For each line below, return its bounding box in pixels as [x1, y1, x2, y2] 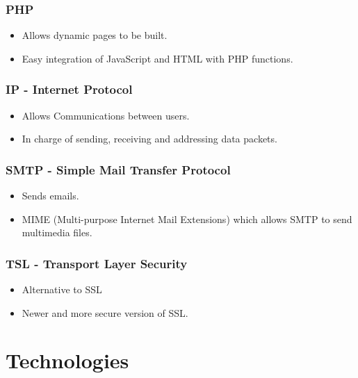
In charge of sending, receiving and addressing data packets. [22, 131, 277, 146]
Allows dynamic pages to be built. [22, 28, 168, 42]
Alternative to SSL [22, 282, 102, 297]
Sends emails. [22, 188, 79, 203]
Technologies [6, 346, 129, 375]
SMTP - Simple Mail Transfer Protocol [6, 161, 231, 178]
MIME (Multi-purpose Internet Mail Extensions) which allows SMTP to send [22, 211, 352, 226]
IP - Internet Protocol [6, 81, 133, 98]
